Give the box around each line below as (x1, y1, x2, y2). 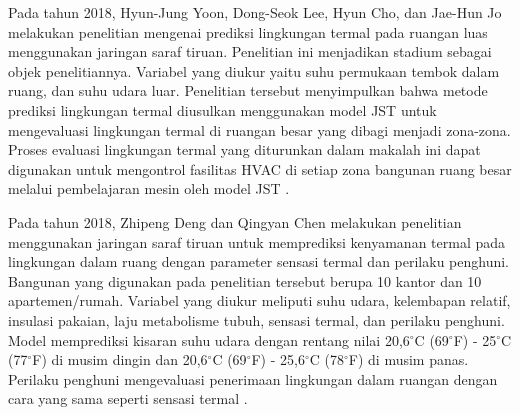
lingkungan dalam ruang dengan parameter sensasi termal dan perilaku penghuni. (8, 251, 510, 272)
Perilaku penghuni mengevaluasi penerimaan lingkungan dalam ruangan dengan (8, 368, 498, 389)
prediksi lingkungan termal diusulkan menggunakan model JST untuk (8, 99, 437, 120)
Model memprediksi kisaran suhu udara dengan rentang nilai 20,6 (8, 329, 410, 350)
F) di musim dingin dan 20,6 (32, 349, 208, 370)
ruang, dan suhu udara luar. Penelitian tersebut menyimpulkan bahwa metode (8, 80, 488, 101)
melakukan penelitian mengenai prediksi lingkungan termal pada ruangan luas (8, 21, 488, 42)
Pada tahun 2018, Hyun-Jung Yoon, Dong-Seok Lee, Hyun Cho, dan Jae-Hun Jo (8, 2, 502, 22)
